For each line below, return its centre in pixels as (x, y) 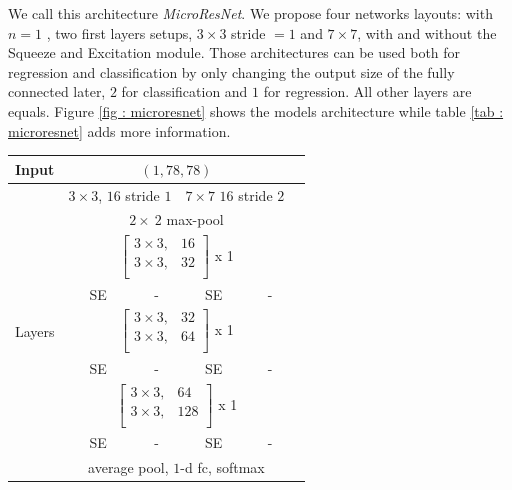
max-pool (195, 219)
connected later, (57, 91)
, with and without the (427, 32)
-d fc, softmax (222, 466)
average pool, (128, 466)
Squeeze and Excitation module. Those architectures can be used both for (234, 52)
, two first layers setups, (119, 32)
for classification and (184, 91)
